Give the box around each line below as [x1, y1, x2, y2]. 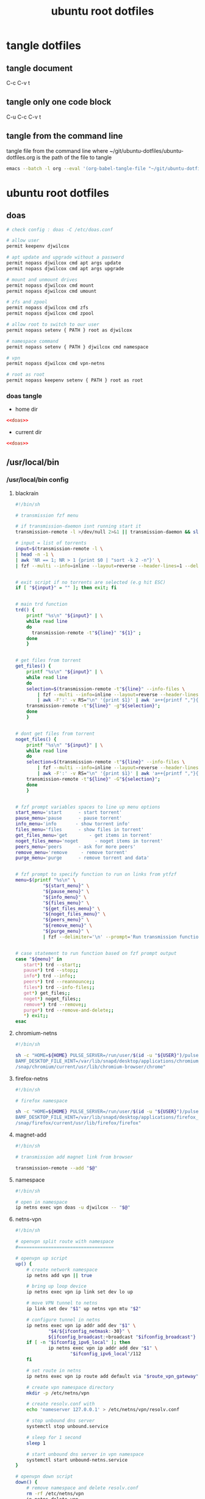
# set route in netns [26, 1368, 81, 1374]
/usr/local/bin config [6, 476, 69, 484]
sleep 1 [26, 1440, 46, 1446]
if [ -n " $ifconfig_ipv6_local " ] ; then [26, 1339, 131, 1346]
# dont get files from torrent [15, 731, 95, 737]
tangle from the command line [6, 131, 123, 141]
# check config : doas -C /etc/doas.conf [6, 226, 113, 233]
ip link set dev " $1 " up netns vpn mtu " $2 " [26, 1306, 142, 1312]
